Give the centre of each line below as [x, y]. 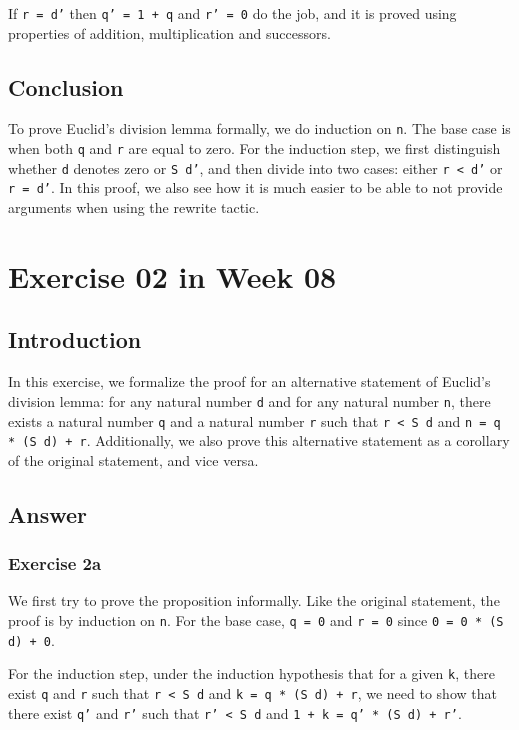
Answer [48, 513]
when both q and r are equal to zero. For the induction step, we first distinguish [254, 148]
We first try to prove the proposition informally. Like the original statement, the [254, 600]
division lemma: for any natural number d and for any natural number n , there [249, 400]
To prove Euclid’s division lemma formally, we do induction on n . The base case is [259, 128]
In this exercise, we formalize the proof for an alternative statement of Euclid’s [249, 381]
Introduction [75, 339]
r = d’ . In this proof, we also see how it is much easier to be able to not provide [255, 187]
